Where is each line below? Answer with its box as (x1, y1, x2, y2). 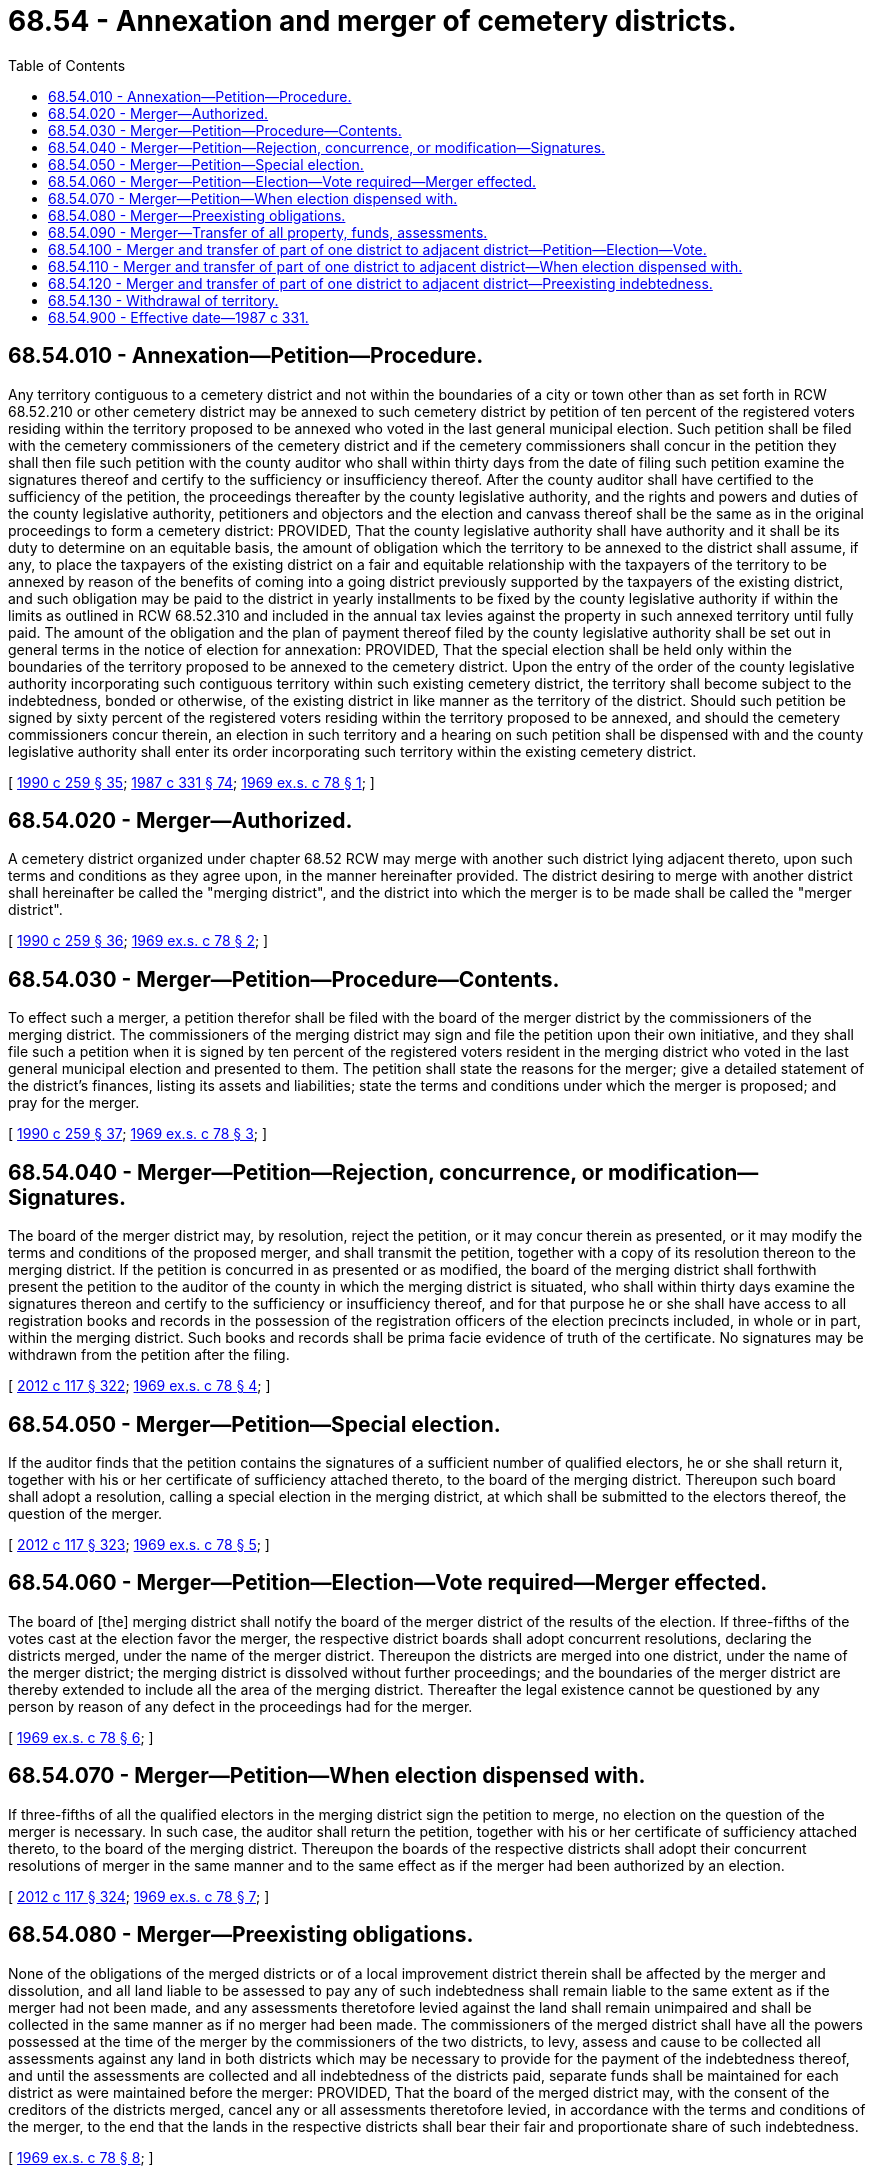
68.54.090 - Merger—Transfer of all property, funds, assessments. (48, 223, 488, 241)
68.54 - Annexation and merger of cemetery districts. (8, 4, 737, 38)
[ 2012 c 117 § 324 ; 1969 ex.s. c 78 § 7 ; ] (8, 1887, 270, 1905)
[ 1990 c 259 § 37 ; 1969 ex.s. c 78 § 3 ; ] (8, 1125, 268, 1143)
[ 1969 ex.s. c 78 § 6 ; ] (8, 1728, 154, 1746)
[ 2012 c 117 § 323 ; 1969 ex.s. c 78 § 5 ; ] (8, 1535, 270, 1553)
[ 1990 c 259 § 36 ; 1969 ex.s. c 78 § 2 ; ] (8, 932, 269, 950)
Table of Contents (8, 56, 126, 74)
